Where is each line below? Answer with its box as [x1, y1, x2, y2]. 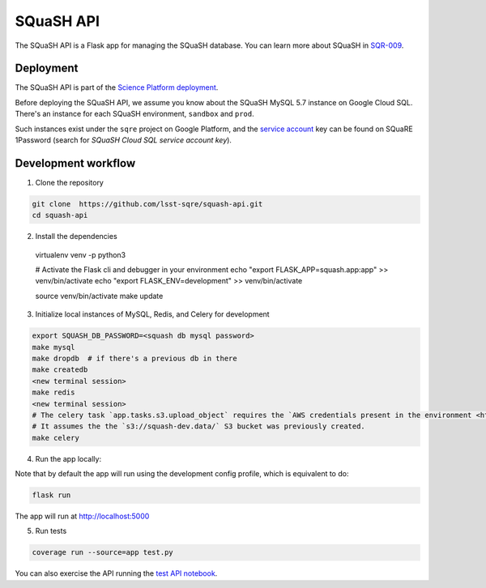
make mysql [32, 343, 75, 352]
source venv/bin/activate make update [35, 291, 164, 300]
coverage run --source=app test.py [32, 548, 173, 557]
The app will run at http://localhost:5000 [15, 511, 150, 522]
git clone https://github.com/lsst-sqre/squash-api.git [32, 199, 263, 208]
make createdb [32, 365, 88, 374]
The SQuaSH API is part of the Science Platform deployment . [15, 83, 219, 92]
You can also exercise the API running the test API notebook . [15, 569, 218, 578]
